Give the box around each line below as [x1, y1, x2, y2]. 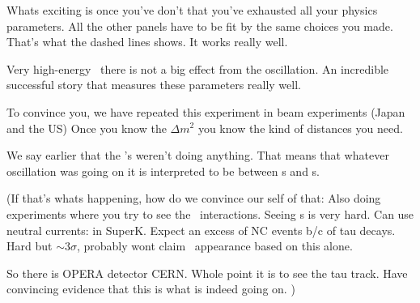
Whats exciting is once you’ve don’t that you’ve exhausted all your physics [6, 2, 378, 18]
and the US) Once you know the [6, 119, 167, 136]
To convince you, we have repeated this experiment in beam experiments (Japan [6, 103, 405, 120]
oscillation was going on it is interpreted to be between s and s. [6, 162, 320, 179]
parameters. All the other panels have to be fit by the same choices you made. [6, 17, 393, 34]
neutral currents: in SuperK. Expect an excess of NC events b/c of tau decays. [6, 221, 396, 238]
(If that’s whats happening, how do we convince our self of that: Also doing [6, 190, 381, 207]
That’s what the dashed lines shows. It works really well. [6, 33, 288, 50]
